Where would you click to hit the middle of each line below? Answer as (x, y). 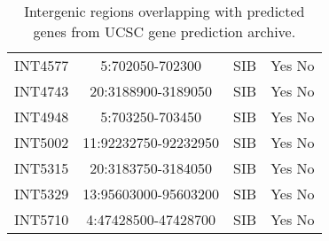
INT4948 (42, 117)
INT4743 (42, 91)
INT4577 (42, 65)
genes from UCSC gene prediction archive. (164, 31)
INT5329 (42, 194)
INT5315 (42, 168)
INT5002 (42, 142)
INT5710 (42, 219)
